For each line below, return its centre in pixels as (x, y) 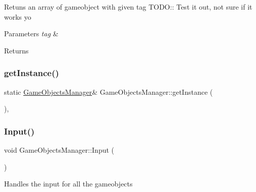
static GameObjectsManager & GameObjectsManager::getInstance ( (109, 91)
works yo (18, 16)
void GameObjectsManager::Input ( (59, 150)
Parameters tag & (31, 34)
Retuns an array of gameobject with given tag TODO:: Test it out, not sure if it (128, 7)
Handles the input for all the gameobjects (68, 184)
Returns (16, 50)
